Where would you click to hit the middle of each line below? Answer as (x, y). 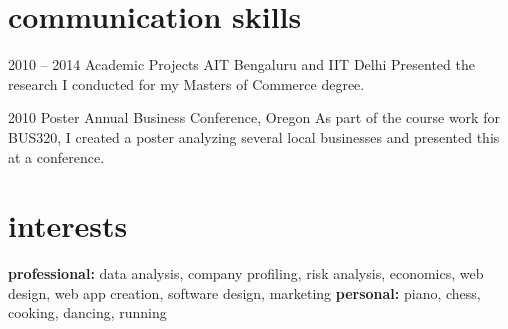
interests (68, 225)
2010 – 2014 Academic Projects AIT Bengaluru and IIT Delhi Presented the (241, 64)
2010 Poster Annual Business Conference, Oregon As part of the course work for (254, 117)
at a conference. (56, 156)
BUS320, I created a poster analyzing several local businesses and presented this (254, 136)
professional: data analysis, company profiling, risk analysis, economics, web (246, 273)
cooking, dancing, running (87, 312)
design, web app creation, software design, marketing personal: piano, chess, (244, 292)
